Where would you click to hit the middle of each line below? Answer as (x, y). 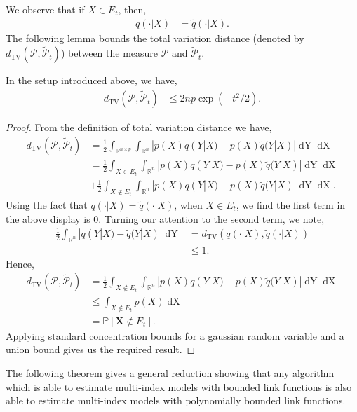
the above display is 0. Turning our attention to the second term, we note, (165, 218)
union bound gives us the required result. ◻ (101, 349)
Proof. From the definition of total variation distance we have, (139, 127)
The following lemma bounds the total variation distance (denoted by (155, 37)
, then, (132, 9)
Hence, (20, 263)
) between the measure (109, 53)
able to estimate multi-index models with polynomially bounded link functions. (176, 400)
